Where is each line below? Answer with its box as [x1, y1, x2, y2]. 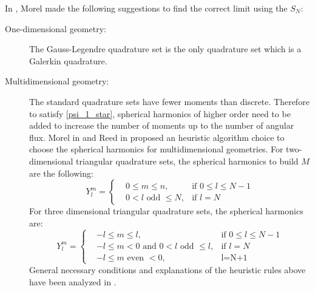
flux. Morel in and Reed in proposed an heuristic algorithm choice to [29, 131, 285, 143]
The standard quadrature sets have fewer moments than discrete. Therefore [29, 95, 310, 107]
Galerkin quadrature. [29, 54, 107, 67]
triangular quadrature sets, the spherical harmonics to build [76, 154, 299, 167]
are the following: [29, 166, 93, 179]
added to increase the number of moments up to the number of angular [29, 119, 294, 132]
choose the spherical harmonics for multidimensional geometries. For [29, 143, 283, 155]
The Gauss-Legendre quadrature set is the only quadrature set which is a [29, 42, 302, 55]
